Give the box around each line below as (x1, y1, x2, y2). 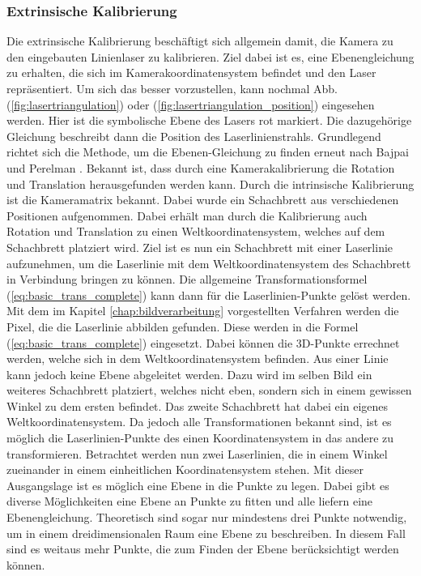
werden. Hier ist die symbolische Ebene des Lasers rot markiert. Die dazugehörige (6, 112, 412, 129)
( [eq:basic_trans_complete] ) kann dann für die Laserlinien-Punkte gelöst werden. (6, 286, 411, 303)
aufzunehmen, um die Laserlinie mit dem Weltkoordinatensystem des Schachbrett (6, 254, 411, 271)
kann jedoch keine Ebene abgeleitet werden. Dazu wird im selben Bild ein (6, 365, 372, 382)
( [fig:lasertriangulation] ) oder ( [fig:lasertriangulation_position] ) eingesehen (6, 96, 375, 113)
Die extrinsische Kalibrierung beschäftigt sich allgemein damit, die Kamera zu (6, 32, 393, 49)
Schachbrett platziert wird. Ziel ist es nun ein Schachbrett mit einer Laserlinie (6, 238, 393, 255)
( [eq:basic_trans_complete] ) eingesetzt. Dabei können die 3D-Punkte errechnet (6, 334, 400, 351)
